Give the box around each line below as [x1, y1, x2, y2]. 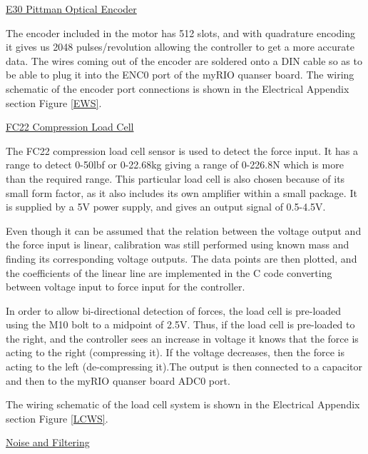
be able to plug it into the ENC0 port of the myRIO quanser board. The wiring [6, 67, 354, 82]
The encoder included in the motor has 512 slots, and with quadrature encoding [6, 25, 356, 40]
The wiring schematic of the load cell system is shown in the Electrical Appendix [6, 397, 360, 412]
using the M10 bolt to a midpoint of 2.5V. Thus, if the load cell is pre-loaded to [6, 317, 355, 332]
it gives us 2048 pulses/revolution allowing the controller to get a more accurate [6, 39, 354, 54]
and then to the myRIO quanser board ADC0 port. [6, 373, 230, 388]
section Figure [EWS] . [6, 95, 102, 110]
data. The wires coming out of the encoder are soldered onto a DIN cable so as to [6, 53, 362, 68]
